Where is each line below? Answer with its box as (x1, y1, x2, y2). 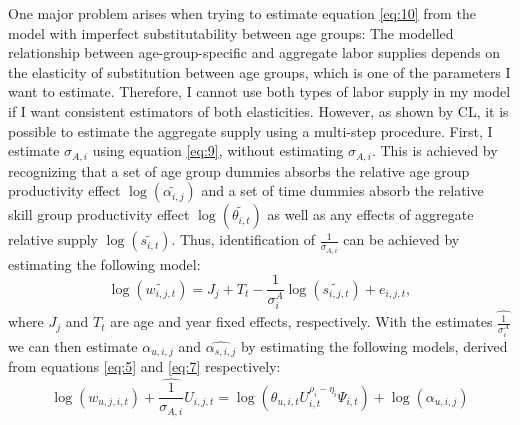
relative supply (8, 229, 98, 250)
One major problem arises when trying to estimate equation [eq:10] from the (8, 3, 476, 23)
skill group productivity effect (8, 204, 190, 225)
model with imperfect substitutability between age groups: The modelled (8, 22, 454, 43)
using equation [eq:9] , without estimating (92, 140, 344, 161)
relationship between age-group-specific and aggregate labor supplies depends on (8, 42, 501, 63)
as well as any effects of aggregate (267, 204, 474, 225)
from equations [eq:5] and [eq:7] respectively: (8, 356, 281, 377)
